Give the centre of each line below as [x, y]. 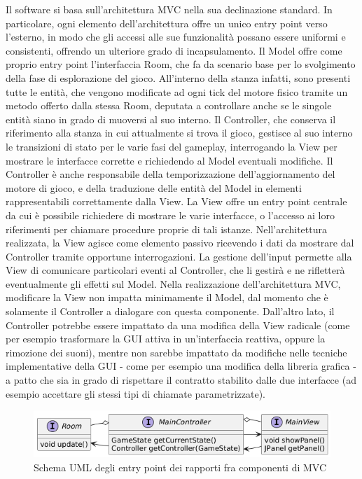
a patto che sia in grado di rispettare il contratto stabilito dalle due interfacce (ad [181, 380]
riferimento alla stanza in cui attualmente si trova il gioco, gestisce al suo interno [179, 133]
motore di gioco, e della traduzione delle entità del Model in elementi [154, 187]
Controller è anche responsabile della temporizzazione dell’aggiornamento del [170, 174]
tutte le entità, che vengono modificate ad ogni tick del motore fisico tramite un [177, 91]
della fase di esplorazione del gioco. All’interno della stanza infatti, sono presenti [178, 77]
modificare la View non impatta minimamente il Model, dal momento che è [167, 297]
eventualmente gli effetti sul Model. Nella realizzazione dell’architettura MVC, [173, 283]
